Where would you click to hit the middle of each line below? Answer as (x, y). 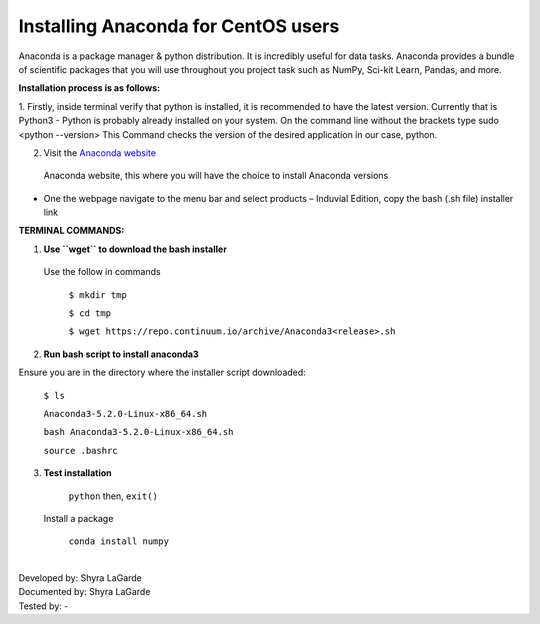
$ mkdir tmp (97, 294)
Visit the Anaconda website (100, 152)
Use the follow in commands (102, 272)
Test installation (77, 473)
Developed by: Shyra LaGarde (80, 578)
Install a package (78, 518)
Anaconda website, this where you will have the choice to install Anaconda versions (216, 176)
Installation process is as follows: (89, 88)
